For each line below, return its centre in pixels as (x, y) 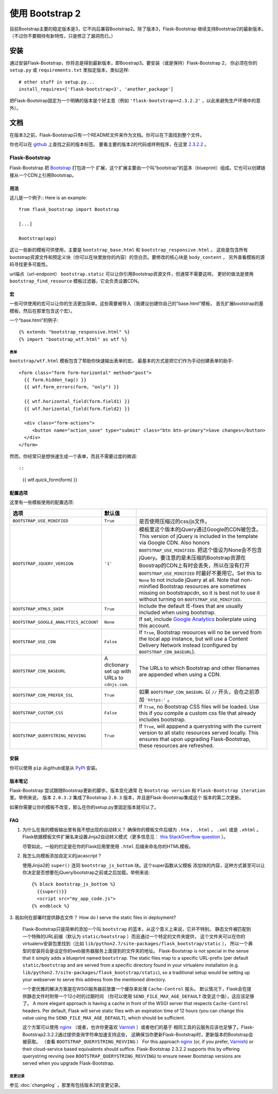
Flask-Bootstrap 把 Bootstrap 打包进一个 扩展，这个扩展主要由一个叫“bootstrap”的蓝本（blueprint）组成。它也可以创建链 (137, 168)
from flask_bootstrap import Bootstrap (69, 209)
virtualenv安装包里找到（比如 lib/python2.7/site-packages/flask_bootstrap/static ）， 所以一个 (135, 944)
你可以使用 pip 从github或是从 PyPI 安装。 (55, 768)
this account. (155, 625)
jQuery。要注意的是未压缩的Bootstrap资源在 (193, 557)
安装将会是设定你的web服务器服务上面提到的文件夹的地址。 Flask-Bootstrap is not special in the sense (140, 951)
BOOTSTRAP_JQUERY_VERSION (43, 563)
